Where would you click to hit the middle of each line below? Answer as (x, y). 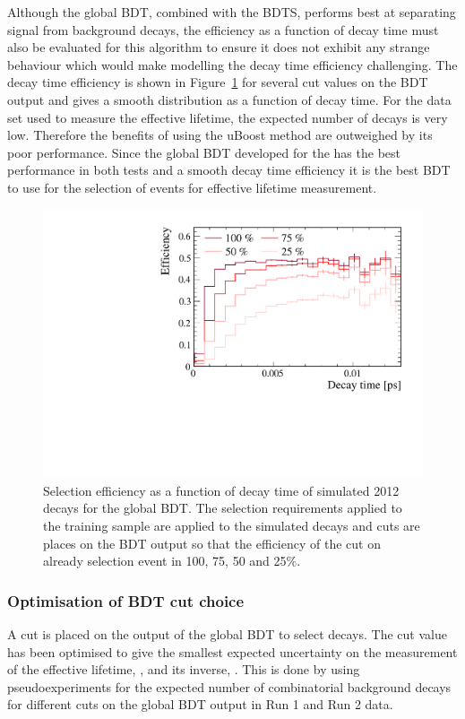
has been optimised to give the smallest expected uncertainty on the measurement (232, 651)
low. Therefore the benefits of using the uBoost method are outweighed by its (220, 135)
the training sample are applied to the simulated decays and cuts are (232, 525)
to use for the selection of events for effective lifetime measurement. (192, 187)
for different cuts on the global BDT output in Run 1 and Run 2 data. (200, 704)
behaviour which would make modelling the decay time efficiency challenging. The (232, 64)
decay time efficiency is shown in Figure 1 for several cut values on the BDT (218, 82)
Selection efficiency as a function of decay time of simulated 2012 (221, 490)
